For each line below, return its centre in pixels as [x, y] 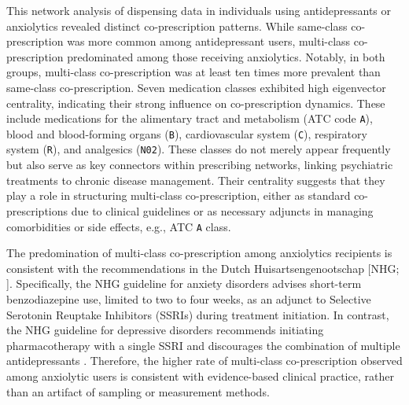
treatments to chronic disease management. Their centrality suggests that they [196, 180]
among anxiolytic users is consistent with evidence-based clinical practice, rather [200, 376]
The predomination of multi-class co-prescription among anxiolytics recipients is [199, 253]
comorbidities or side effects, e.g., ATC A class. [119, 226]
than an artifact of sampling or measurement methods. [138, 391]
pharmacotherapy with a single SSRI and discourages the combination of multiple [203, 345]
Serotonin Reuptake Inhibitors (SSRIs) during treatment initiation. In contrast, [198, 314]
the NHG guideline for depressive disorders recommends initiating [165, 330]
